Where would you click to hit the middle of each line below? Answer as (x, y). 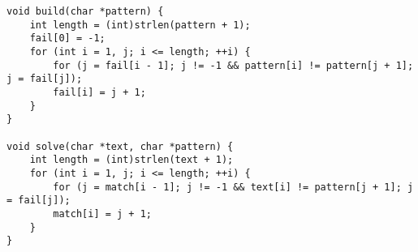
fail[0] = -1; (67, 38)
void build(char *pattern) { (85, 11)
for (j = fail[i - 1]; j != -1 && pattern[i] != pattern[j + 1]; (233, 65)
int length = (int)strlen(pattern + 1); (140, 25)
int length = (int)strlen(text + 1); (131, 160)
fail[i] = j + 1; (99, 92)
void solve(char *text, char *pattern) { (120, 146)
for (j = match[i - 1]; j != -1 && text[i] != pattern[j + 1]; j (233, 187)
